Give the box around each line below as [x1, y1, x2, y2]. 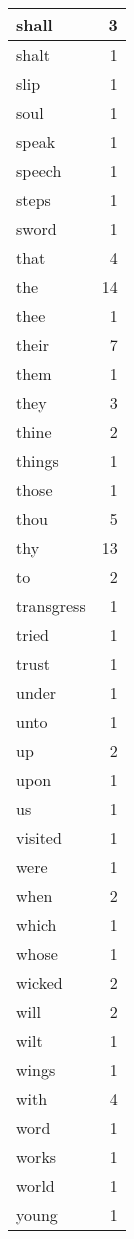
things [16, 449, 59, 472]
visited [16, 826, 62, 849]
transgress [16, 594, 86, 617]
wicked [16, 971, 63, 994]
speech [16, 159, 62, 182]
